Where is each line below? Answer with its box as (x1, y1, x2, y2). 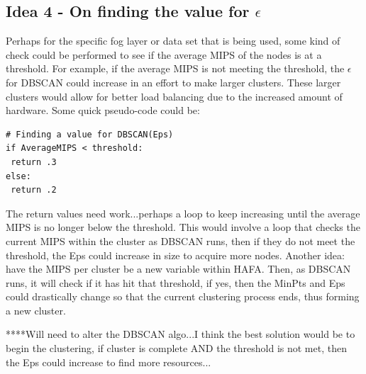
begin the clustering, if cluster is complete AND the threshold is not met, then (6, 341, 347, 356)
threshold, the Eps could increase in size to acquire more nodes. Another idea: (6, 247, 345, 262)
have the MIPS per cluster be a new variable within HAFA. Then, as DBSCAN (6, 261, 351, 276)
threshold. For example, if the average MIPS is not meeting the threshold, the (6, 61, 345, 76)
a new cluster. (6, 302, 66, 317)
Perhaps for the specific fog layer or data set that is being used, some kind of (6, 33, 340, 48)
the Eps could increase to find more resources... (6, 354, 211, 369)
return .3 (11, 157, 57, 167)
